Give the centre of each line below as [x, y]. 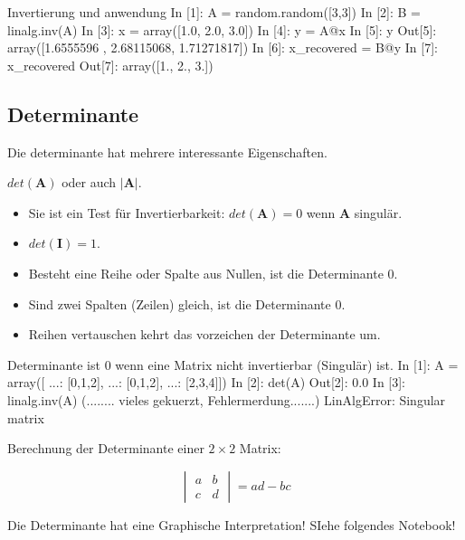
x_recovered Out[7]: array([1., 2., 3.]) [110, 65]
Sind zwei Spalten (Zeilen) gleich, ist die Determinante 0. [187, 303]
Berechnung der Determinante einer [106, 448]
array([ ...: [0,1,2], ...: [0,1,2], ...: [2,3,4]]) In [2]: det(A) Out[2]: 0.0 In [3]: [207, 382]
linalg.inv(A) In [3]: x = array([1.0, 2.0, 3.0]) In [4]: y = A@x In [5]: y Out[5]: [222, 29]
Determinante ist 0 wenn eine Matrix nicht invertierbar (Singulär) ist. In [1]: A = [233, 364]
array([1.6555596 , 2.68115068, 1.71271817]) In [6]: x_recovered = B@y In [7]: [223, 47]
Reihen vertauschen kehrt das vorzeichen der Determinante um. [204, 334]
